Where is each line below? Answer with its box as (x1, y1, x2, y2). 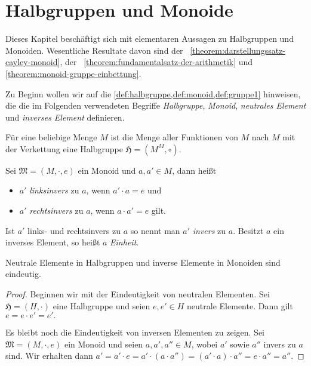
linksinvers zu (29, 184, 79, 196)
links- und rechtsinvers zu (27, 224, 121, 236)
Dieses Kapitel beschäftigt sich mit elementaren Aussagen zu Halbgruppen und (5, 32, 294, 45)
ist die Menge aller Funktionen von (110, 131, 238, 143)
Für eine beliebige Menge (5, 131, 97, 143)
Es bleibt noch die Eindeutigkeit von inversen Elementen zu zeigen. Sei (5, 326, 264, 339)
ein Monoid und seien (64, 337, 143, 350)
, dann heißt (172, 164, 217, 176)
